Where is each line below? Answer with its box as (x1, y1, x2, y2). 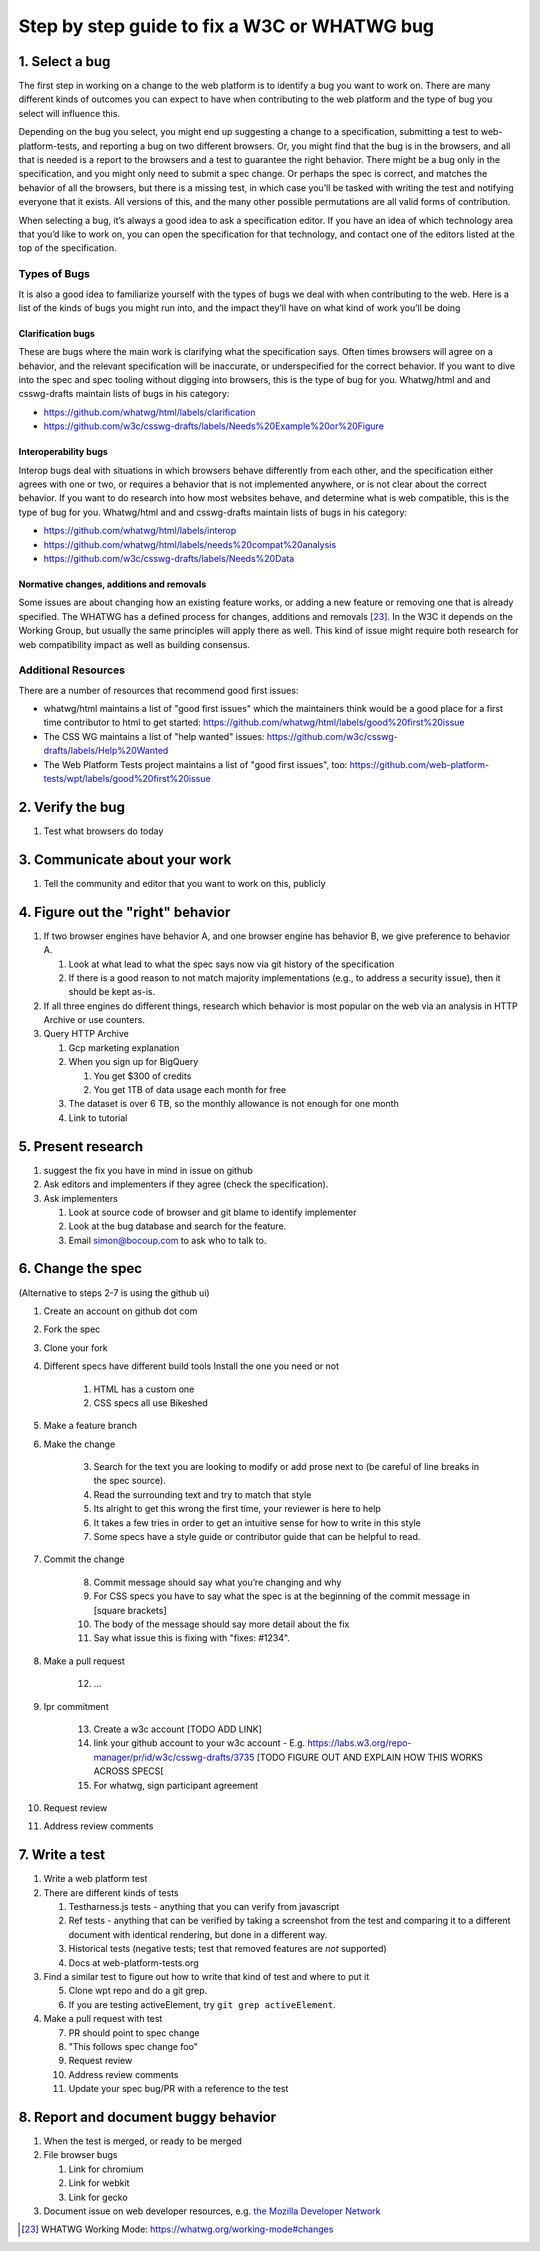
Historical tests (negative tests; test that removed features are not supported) (68, 1943, 387, 1955)
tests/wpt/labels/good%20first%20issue (43, 773, 211, 785)
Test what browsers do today (43, 825, 164, 837)
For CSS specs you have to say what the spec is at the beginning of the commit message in (93, 1590, 470, 1602)
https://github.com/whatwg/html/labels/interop (43, 525, 237, 537)
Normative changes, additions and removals (18, 578, 207, 590)
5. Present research (18, 1138, 144, 1155)
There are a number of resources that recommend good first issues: (18, 684, 299, 696)
